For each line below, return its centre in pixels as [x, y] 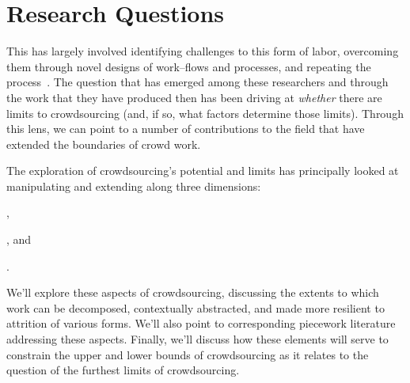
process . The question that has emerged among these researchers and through [197, 82]
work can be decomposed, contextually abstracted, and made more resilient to [196, 307]
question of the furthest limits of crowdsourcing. [123, 370]
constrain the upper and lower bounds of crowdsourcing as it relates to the [188, 354]
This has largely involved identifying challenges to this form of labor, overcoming [203, 51]
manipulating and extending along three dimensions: [134, 186]
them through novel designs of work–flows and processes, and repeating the [189, 66]
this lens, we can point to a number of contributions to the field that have [186, 129]
